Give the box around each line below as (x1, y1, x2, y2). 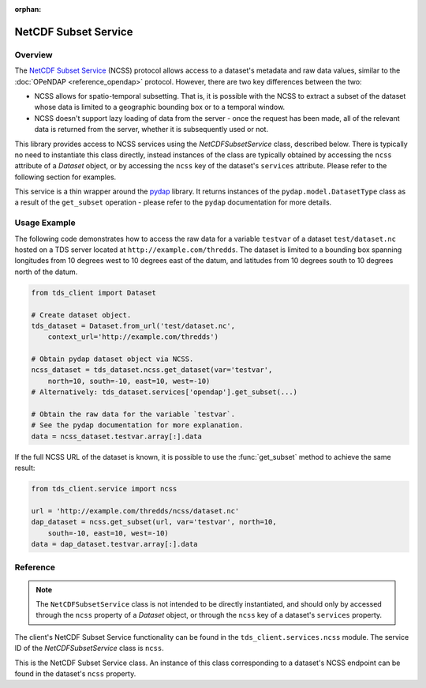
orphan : (14, 5, 42, 13)
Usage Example (14, 217, 76, 228)
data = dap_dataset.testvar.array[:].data (31, 539, 198, 549)
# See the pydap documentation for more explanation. (31, 421, 244, 430)
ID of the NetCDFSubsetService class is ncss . (14, 644, 165, 653)
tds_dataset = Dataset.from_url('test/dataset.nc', (31, 321, 236, 330)
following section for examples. (14, 172, 117, 182)
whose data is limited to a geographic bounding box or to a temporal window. (34, 103, 286, 112)
